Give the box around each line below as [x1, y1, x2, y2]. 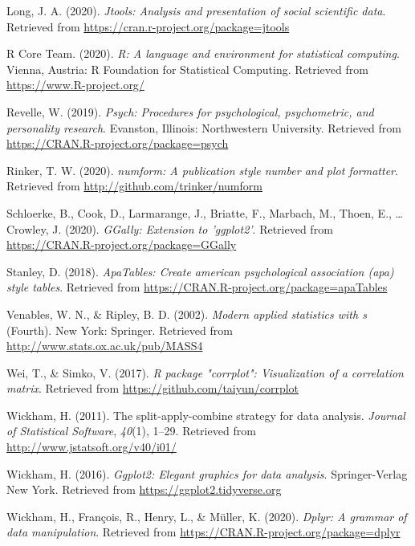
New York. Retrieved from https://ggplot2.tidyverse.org [6, 481, 282, 498]
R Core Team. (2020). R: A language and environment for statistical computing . [6, 45, 400, 62]
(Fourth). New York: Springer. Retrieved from [6, 321, 233, 338]
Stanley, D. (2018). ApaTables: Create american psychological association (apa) [6, 263, 394, 279]
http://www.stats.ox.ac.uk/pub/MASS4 [6, 337, 203, 354]
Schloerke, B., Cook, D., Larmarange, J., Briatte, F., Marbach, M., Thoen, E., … [6, 204, 403, 221]
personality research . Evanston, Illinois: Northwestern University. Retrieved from [6, 119, 401, 136]
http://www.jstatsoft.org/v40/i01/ [6, 438, 177, 455]
